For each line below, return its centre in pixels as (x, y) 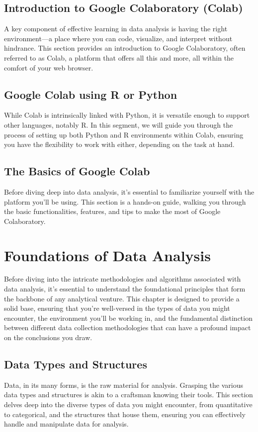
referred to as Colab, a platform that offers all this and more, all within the (119, 57)
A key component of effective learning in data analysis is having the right (116, 29)
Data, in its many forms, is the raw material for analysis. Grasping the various (124, 385)
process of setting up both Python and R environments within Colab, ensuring (124, 134)
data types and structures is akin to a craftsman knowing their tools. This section (129, 395)
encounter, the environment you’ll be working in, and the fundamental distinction (128, 318)
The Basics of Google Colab (77, 171)
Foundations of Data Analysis (107, 255)
